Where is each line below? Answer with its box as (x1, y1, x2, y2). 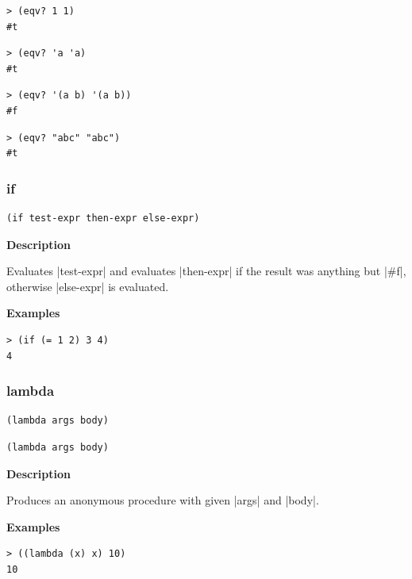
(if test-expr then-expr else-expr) (6, 212, 200, 224)
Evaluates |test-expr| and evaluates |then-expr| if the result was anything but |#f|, (6, 263, 406, 279)
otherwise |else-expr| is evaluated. (6, 278, 169, 294)
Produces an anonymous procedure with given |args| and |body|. (6, 492, 319, 508)
